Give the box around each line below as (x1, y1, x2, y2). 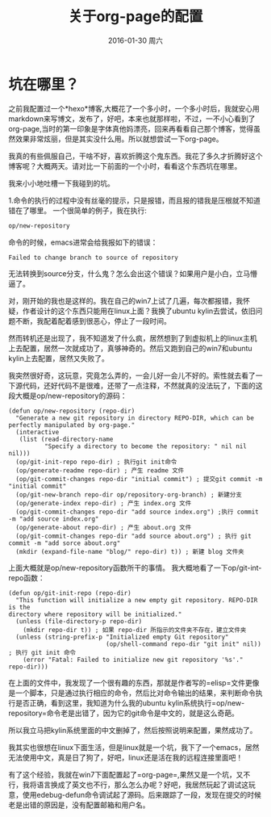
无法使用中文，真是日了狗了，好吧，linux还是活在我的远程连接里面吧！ (8, 752, 244, 762)
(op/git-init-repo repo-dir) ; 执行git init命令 (15, 458, 177, 466)
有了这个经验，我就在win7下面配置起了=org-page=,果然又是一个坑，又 (8, 769, 244, 779)
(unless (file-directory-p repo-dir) (15, 617, 143, 626)
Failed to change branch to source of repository (8, 253, 179, 262)
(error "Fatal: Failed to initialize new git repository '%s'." (23, 656, 244, 664)
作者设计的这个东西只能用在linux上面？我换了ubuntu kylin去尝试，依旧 (22, 306, 256, 316)
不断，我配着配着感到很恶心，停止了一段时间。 (15, 316, 171, 325)
